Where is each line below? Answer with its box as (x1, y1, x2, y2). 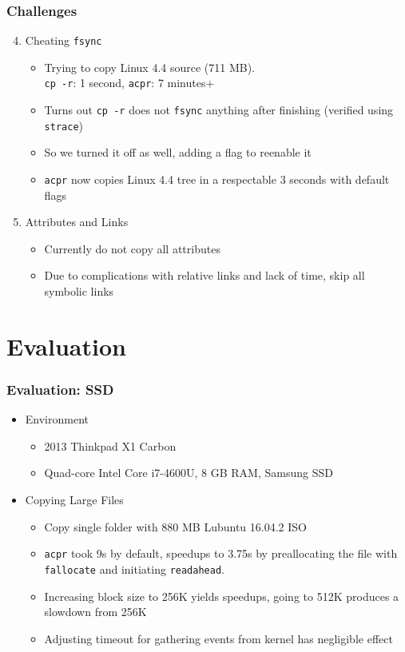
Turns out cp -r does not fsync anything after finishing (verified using (44, 101, 394, 118)
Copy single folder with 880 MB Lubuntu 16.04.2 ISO (44, 518, 307, 535)
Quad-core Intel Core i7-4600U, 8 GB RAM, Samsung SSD (44, 464, 333, 481)
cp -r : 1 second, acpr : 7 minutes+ (44, 74, 215, 91)
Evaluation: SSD (6, 379, 114, 399)
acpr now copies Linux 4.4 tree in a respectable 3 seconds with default (44, 171, 390, 188)
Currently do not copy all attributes (44, 240, 220, 256)
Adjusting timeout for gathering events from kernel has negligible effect (44, 630, 393, 646)
